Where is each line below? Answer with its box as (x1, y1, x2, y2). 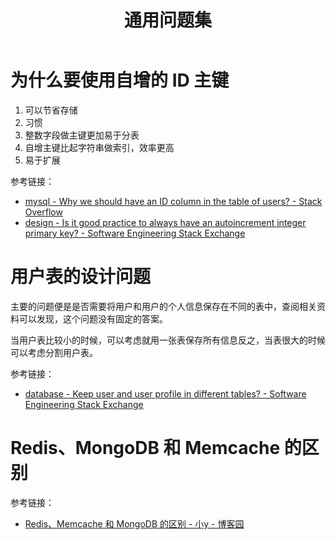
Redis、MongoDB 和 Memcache (10, 437, 281, 460)
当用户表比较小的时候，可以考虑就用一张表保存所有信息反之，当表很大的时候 (10, 334, 326, 346)
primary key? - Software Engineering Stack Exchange (24, 227, 246, 239)
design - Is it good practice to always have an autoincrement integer (24, 216, 307, 228)
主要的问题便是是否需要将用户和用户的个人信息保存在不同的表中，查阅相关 (10, 300, 317, 312)
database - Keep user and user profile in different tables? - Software (24, 387, 307, 400)
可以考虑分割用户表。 (10, 346, 98, 358)
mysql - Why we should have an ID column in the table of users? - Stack (24, 195, 323, 207)
